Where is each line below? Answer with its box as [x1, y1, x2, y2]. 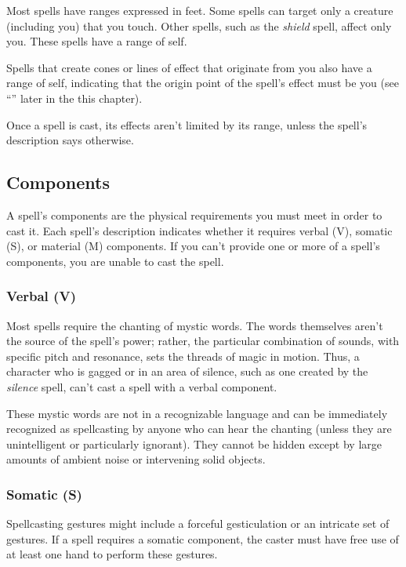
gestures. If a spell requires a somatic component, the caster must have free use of [6, 530, 399, 547]
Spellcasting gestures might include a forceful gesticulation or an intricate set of [6, 515, 390, 532]
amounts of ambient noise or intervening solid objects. [6, 451, 266, 467]
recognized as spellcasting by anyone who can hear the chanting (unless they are [6, 420, 392, 437]
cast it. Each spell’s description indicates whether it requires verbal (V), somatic [6, 222, 393, 238]
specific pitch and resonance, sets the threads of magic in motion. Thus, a [6, 347, 360, 364]
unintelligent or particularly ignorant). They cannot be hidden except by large [6, 435, 382, 452]
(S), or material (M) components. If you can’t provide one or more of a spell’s [6, 238, 380, 254]
